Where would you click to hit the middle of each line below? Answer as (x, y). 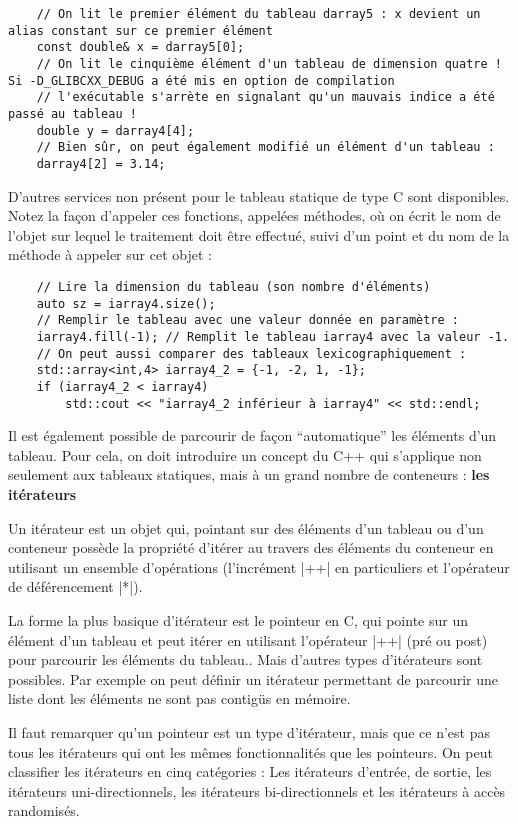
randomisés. (44, 810)
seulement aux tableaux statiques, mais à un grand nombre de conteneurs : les (249, 474)
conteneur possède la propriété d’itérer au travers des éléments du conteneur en (251, 547)
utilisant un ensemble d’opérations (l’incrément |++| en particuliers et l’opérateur (259, 566)
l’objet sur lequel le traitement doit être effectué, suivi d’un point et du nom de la (259, 234)
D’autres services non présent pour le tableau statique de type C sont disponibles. (259, 195)
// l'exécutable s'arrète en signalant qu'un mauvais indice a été (265, 97)
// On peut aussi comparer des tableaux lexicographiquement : (251, 353)
